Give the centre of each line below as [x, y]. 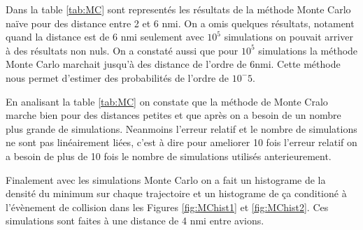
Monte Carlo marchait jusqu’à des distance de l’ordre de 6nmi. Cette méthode [173, 64]
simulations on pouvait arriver [289, 37]
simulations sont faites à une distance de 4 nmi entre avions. [135, 221]
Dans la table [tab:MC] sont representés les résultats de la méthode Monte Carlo [178, 9]
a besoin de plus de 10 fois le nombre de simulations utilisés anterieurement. [169, 156]
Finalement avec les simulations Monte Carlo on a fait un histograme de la [166, 179]
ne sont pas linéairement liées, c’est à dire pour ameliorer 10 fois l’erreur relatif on [181, 142]
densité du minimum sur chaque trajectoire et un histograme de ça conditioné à [176, 193]
